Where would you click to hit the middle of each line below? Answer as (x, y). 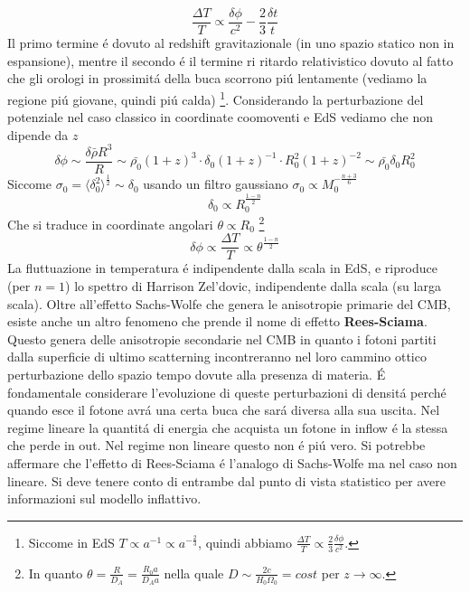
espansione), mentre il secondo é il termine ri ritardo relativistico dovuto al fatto (230, 60)
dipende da (38, 134)
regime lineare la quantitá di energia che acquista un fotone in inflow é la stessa (228, 427)
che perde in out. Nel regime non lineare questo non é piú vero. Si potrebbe (216, 445)
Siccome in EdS (71, 542)
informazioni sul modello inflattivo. (104, 498)
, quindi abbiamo (245, 542)
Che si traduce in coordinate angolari (110, 224)
